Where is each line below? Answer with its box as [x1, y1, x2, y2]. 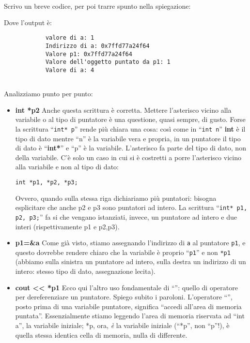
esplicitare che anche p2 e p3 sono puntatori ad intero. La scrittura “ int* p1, [15, 202, 248, 212]
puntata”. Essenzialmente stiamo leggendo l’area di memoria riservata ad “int [15, 311, 245, 321]
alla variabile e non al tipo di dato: [15, 162, 119, 172]
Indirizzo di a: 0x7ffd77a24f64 [45, 42, 150, 49]
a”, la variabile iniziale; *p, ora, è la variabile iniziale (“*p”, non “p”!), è [15, 320, 230, 330]
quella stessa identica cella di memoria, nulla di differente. [15, 329, 187, 340]
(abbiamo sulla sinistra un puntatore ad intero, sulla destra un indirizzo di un [15, 256, 246, 267]
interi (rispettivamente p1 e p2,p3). [15, 221, 120, 231]
